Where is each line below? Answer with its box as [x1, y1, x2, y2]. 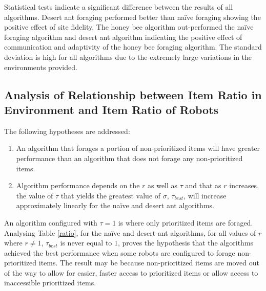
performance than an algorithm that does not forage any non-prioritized [16, 152, 243, 163]
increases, [229, 180, 259, 191]
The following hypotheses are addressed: [4, 125, 130, 136]
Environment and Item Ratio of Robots [4, 101, 219, 117]
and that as [185, 180, 221, 191]
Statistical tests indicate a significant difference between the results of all [4, 2, 233, 12]
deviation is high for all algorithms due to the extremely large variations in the [4, 51, 252, 62]
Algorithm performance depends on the [16, 180, 140, 191]
